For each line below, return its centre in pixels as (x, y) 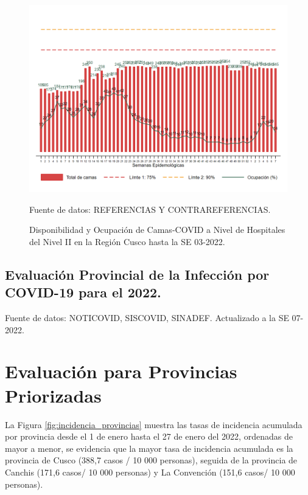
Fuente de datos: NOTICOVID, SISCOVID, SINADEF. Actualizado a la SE (147, 318)
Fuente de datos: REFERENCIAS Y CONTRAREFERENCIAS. (150, 209)
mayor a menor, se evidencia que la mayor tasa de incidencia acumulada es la (149, 448)
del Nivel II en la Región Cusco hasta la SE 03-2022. (127, 241)
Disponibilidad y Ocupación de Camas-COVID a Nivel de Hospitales (157, 230)
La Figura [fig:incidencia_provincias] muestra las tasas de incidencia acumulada (154, 424)
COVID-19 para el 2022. (83, 292)
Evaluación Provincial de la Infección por (137, 274)
